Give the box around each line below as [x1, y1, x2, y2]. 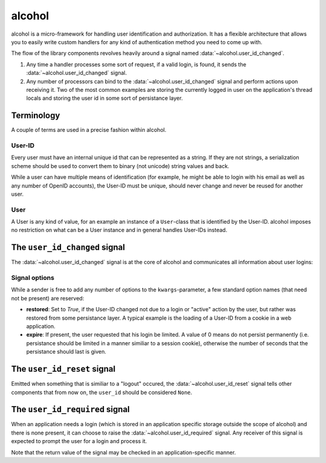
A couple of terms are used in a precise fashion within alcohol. [11, 126, 167, 134]
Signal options [11, 274, 54, 282]
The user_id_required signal [11, 404, 130, 415]
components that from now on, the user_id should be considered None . [11, 389, 193, 396]
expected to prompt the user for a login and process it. [11, 438, 147, 445]
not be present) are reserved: [11, 294, 85, 302]
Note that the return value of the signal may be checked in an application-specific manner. [11, 448, 236, 456]
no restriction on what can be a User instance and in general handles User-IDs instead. [11, 227, 228, 234]
